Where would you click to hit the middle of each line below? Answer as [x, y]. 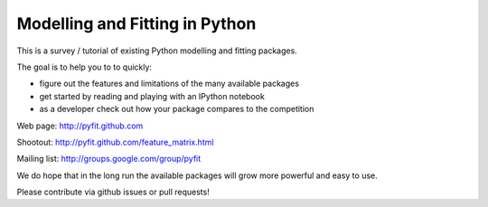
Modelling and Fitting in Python [136, 24]
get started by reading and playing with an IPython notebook [152, 96]
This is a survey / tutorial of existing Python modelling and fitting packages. [157, 51]
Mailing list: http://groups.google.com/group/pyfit [109, 159]
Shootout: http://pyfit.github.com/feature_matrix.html [115, 142]
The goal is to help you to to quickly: [84, 67]
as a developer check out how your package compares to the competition [177, 109]
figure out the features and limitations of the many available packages [169, 84]
